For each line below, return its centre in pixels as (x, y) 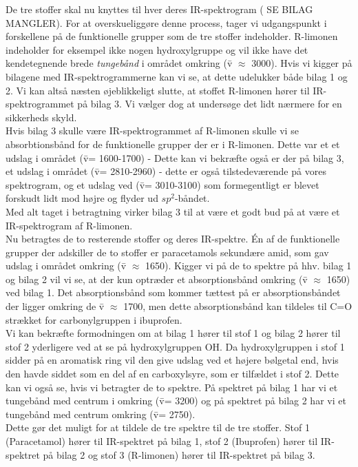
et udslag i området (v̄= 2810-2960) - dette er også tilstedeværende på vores (166, 171)
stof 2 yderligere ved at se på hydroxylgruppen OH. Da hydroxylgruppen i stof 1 (175, 346)
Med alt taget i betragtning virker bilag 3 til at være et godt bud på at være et (173, 211)
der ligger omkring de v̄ (55, 306)
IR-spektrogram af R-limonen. (69, 225)
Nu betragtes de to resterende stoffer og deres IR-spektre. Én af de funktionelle (173, 239)
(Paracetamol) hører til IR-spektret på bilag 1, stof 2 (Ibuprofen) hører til (162, 441)
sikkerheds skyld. (41, 117)
